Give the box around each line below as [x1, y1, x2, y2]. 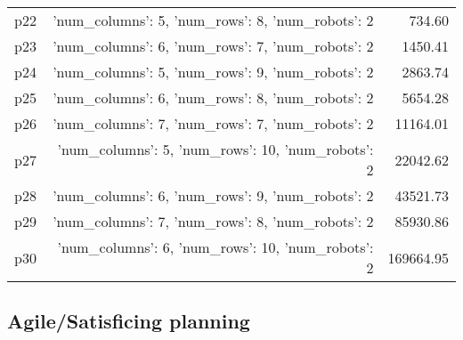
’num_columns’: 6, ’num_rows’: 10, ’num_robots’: [57, 237, 374, 257]
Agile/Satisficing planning [7, 307, 250, 335]
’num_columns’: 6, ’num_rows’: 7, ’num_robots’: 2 [53, 36, 374, 56]
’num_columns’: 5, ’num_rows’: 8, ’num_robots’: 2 [53, 10, 374, 30]
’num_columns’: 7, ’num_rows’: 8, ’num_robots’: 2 [53, 211, 374, 231]
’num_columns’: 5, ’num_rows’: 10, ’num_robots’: [57, 139, 374, 159]
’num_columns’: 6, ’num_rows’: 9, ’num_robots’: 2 [53, 185, 374, 206]
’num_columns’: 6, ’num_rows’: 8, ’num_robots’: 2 [53, 87, 374, 108]
